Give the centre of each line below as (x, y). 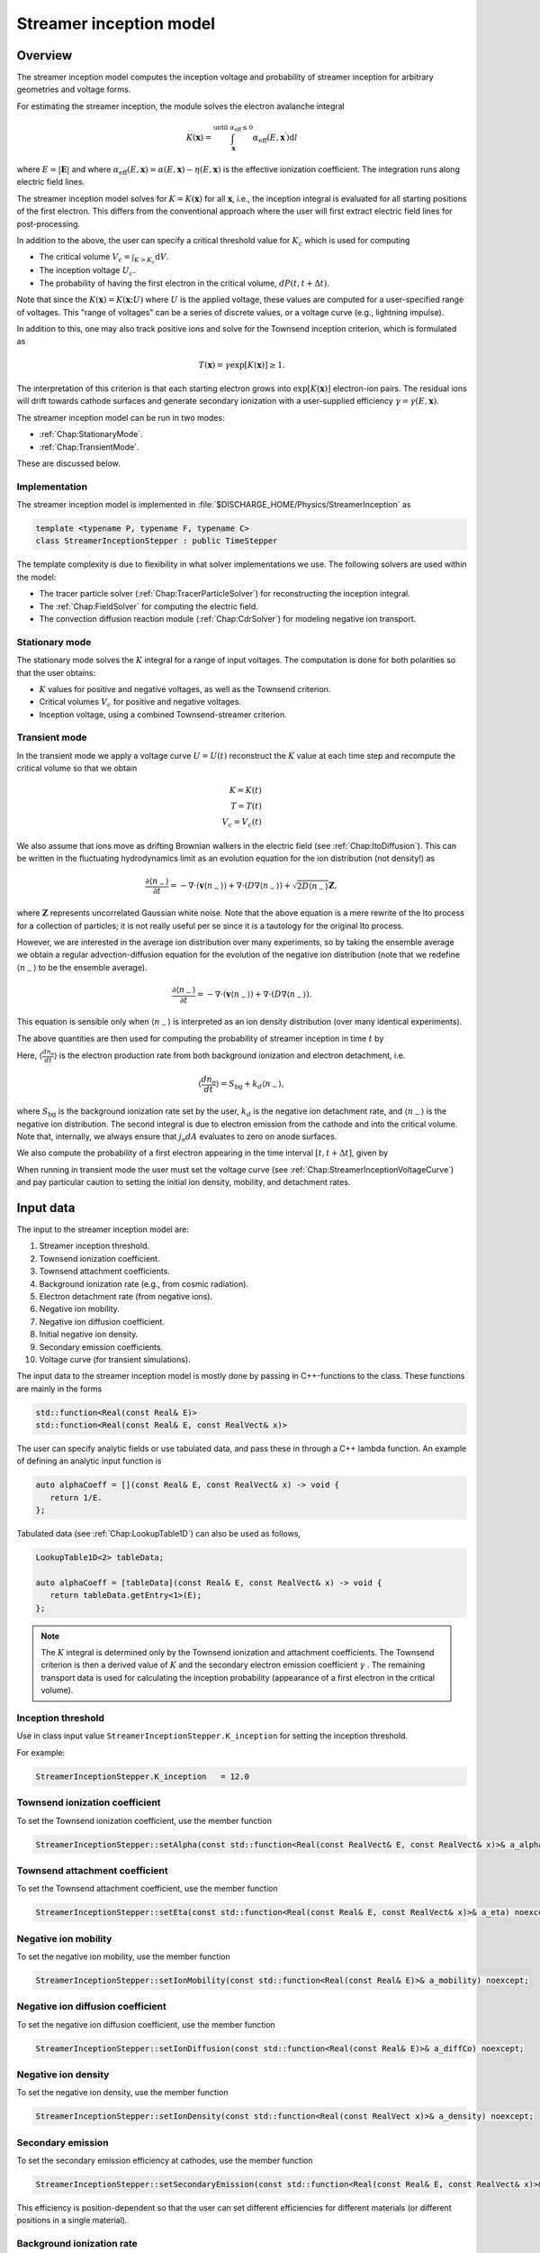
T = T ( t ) (247, 806)
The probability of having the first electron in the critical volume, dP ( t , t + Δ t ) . (184, 283)
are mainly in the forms (59, 1389)
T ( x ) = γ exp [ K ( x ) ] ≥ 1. (242, 365)
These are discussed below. (68, 463)
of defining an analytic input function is (89, 1461)
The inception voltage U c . (87, 272)
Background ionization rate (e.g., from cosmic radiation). (144, 1283)
